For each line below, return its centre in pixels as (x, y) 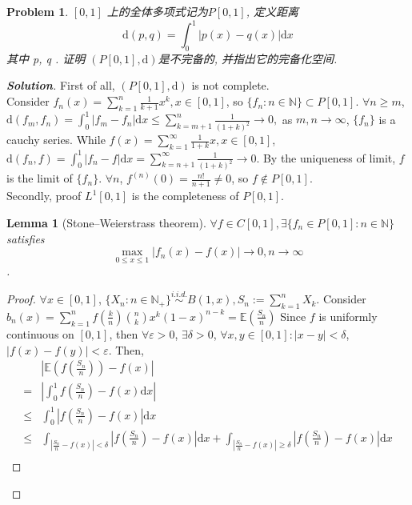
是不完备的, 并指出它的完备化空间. (248, 58)
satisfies (26, 238)
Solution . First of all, (61, 85)
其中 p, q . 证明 (46, 58)
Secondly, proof (44, 196)
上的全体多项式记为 (157, 11)
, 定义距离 (272, 11)
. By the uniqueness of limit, (326, 157)
